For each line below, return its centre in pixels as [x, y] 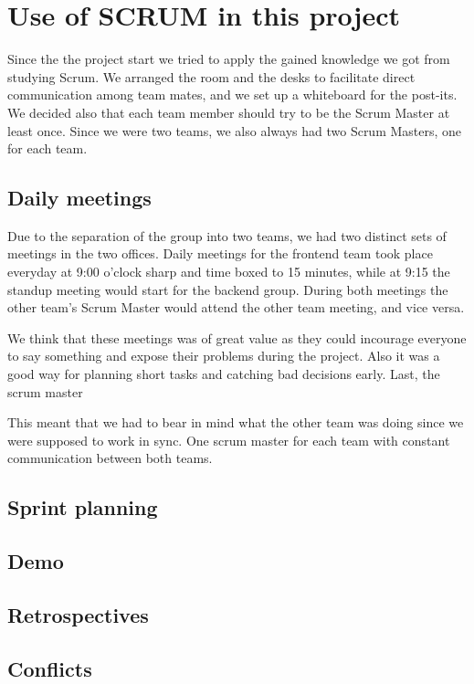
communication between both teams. [110, 458]
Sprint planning [83, 507]
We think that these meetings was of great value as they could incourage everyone [237, 337]
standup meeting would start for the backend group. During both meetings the [228, 289]
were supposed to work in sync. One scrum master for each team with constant [229, 440]
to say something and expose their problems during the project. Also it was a [224, 356]
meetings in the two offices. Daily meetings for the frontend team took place [220, 253]
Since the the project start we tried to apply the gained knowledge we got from [229, 59]
